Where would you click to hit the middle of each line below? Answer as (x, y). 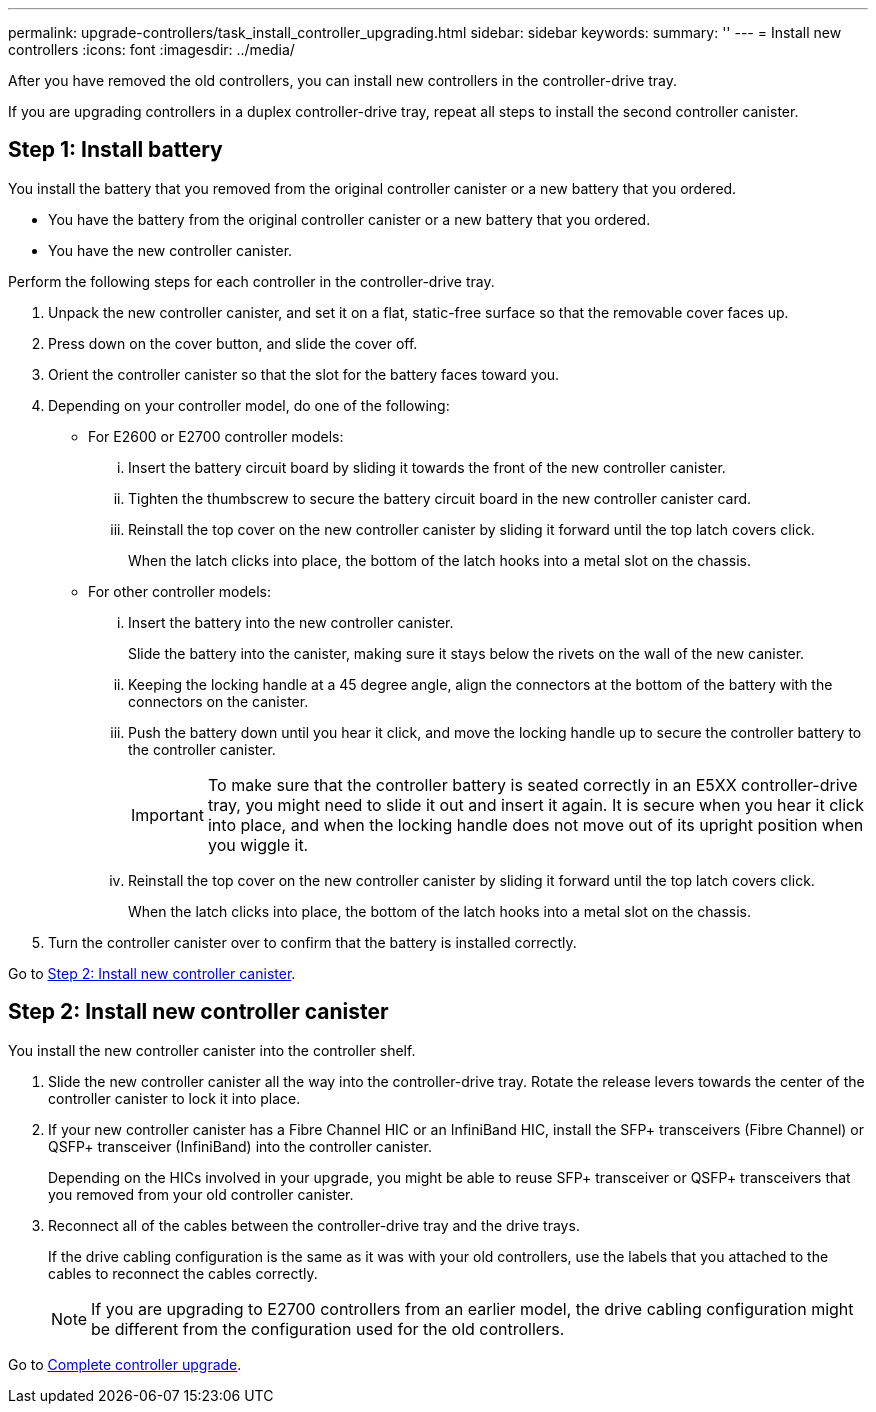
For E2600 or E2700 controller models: (216, 436)
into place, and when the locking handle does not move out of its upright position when (535, 824)
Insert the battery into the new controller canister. (291, 622)
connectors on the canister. (218, 701)
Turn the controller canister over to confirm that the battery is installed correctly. (312, 942)
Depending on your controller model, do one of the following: (249, 405)
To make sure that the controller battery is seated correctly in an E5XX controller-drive (532, 784)
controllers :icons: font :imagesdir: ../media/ (151, 49)
